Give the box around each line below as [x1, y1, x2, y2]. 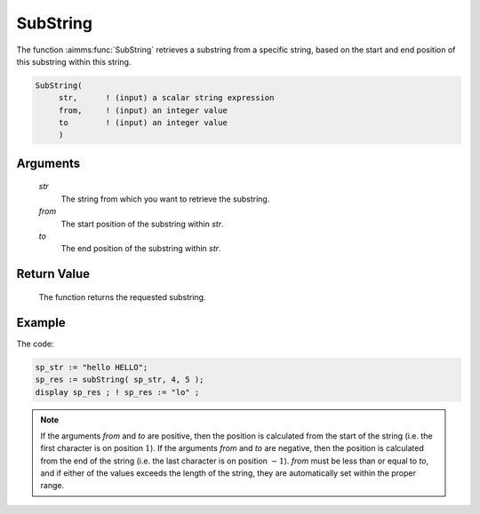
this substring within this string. [16, 56, 132, 67]
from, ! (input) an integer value [58, 105, 228, 115]
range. [40, 480, 65, 491]
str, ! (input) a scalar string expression [58, 93, 275, 103]
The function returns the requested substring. [38, 291, 206, 302]
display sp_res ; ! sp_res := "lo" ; [35, 387, 200, 397]
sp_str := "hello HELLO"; [35, 362, 148, 372]
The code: [16, 338, 54, 349]
